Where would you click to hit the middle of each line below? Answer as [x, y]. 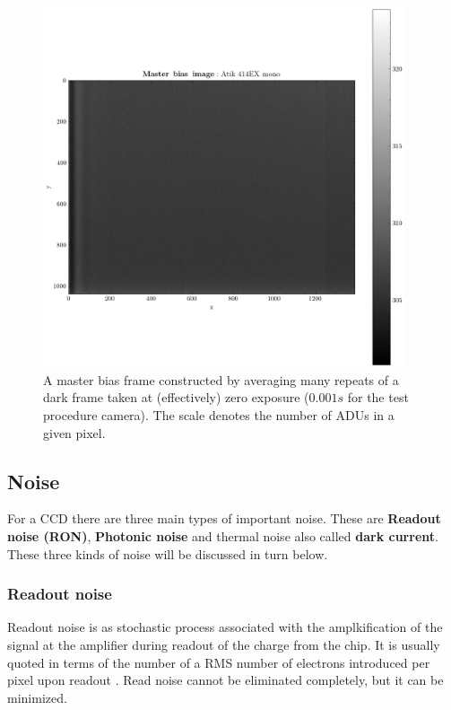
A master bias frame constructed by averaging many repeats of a [221, 379]
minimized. [37, 697]
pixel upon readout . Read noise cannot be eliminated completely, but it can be [225, 680]
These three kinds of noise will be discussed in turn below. [168, 553]
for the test [378, 397]
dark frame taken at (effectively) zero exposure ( [176, 397]
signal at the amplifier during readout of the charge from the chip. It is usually [224, 644]
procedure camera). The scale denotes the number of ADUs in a [219, 415]
